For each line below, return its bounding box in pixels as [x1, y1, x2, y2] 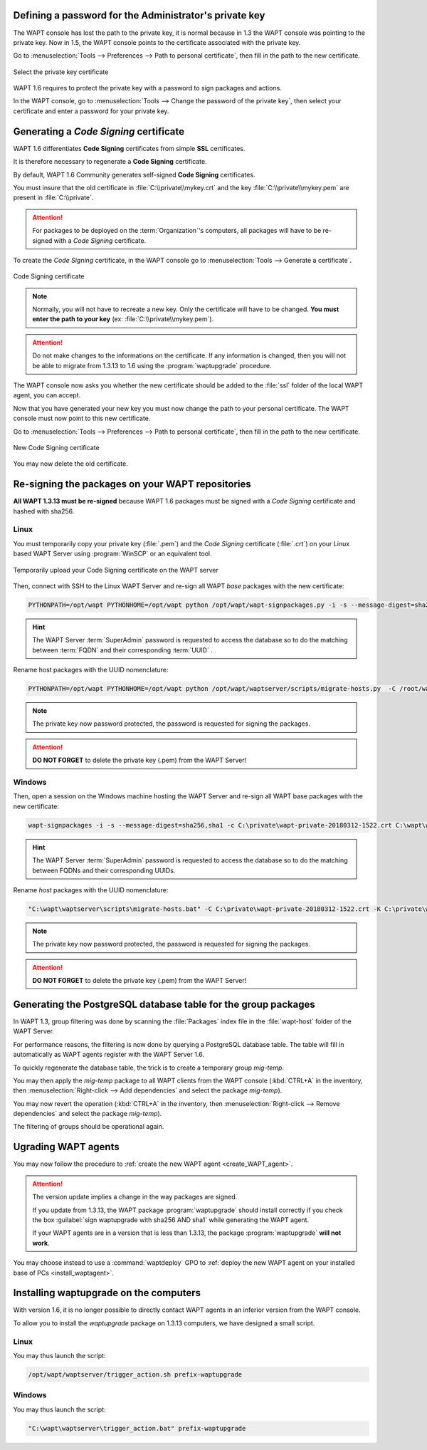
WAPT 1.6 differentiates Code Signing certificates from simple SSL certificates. [13, 144, 246, 152]
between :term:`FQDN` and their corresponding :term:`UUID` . [32, 645, 213, 654]
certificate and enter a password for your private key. [13, 107, 169, 115]
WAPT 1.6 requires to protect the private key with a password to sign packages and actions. [13, 84, 283, 93]
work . [32, 1238, 50, 1247]
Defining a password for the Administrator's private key [13, 9, 265, 21]
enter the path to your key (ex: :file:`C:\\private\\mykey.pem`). [32, 315, 214, 323]
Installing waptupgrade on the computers [13, 1287, 201, 1299]
